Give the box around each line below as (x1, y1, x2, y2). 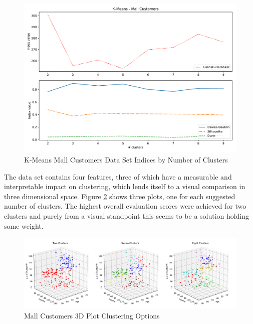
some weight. (4, 220, 44, 231)
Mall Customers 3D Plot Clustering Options (24, 310, 160, 320)
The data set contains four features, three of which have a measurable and (4, 171, 232, 182)
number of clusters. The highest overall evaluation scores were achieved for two (4, 201, 246, 211)
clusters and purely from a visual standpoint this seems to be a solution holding (4, 211, 249, 221)
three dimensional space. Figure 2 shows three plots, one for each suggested (4, 191, 235, 201)
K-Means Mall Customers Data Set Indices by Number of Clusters (24, 154, 228, 165)
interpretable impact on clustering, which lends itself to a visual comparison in (4, 181, 245, 192)
